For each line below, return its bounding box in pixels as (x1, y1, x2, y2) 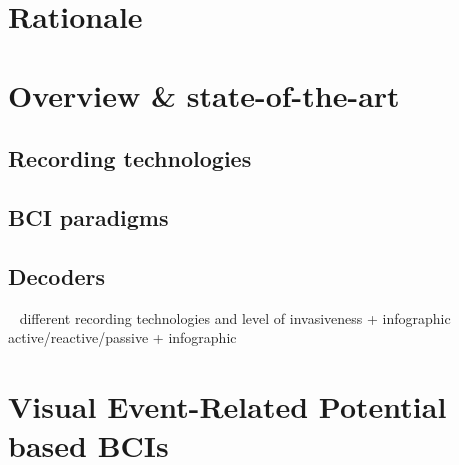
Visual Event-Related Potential (8, 385, 447, 426)
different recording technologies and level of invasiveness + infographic (19, 307, 451, 328)
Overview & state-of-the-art (8, 74, 400, 115)
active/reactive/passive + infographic (8, 327, 237, 348)
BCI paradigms (8, 201, 169, 232)
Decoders (8, 260, 106, 291)
